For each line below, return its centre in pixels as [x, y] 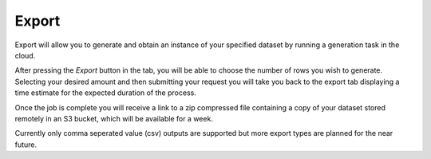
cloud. [25, 55]
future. [26, 145]
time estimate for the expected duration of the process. [106, 93]
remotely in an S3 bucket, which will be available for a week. [114, 118]
